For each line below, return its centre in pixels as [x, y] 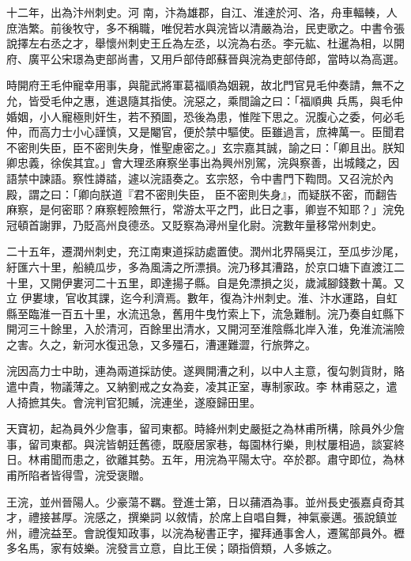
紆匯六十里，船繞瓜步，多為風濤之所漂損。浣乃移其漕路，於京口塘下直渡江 [200, 266]
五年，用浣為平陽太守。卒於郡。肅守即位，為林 [283, 459]
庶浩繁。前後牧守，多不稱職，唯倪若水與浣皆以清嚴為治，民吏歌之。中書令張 [205, 27]
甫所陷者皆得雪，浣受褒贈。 [78, 475]
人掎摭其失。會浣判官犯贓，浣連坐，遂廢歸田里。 [134, 402]
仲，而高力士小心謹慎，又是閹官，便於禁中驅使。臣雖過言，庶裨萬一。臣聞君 [205, 132]
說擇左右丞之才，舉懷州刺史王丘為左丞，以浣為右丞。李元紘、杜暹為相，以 [200, 43]
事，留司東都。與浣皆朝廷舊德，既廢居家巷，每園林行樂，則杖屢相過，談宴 [200, 443]
